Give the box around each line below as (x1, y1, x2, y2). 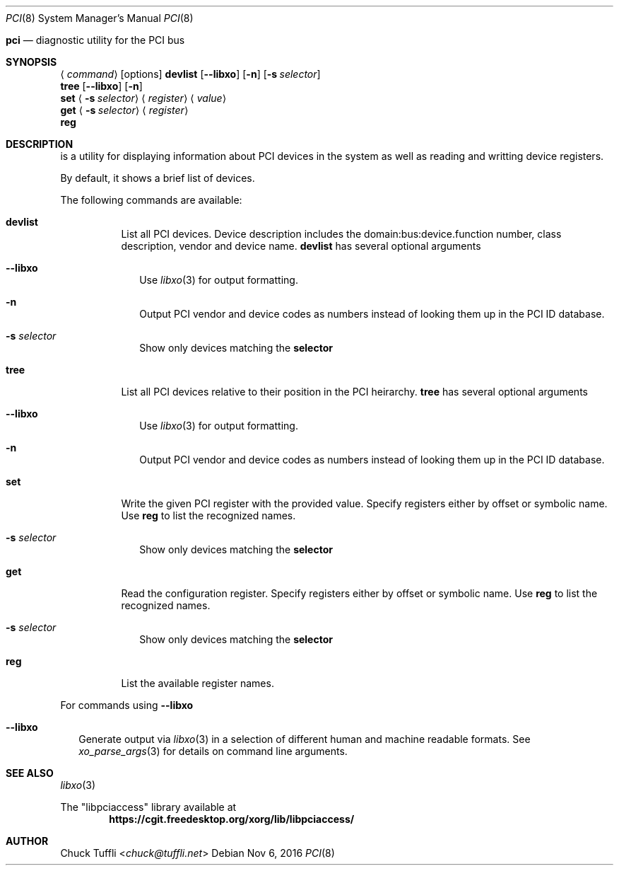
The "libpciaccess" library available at (60, 801, 237, 813)
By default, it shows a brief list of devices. (60, 172, 255, 184)
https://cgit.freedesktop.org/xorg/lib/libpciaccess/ (109, 813, 355, 825)
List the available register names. (121, 677, 274, 689)
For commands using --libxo (60, 699, 194, 711)
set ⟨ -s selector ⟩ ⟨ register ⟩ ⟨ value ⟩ (60, 92, 227, 104)
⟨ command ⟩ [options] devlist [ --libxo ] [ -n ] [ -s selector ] (60, 68, 321, 80)
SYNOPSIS (6, 56, 57, 68)
